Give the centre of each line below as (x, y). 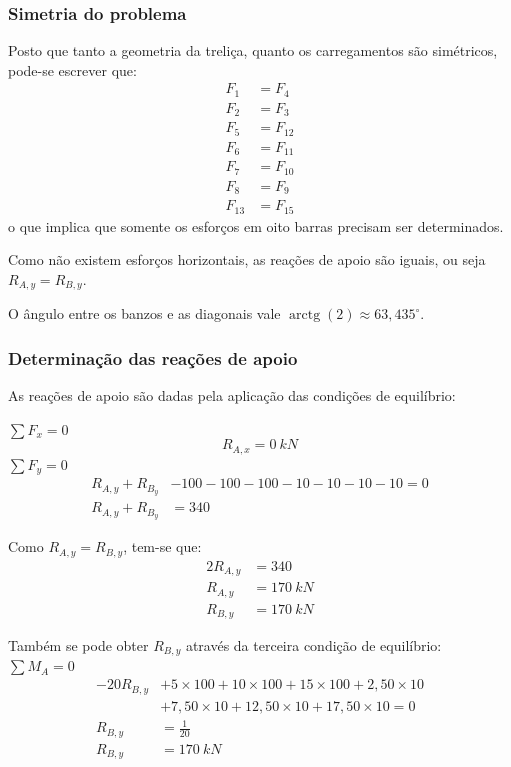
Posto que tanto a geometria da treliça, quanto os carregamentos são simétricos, (253, 50)
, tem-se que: (162, 546)
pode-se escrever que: (72, 69)
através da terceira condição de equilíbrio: (313, 645)
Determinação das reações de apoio (153, 357)
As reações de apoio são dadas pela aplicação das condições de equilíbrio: (232, 395)
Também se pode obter (78, 645)
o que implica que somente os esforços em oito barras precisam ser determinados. (256, 225)
